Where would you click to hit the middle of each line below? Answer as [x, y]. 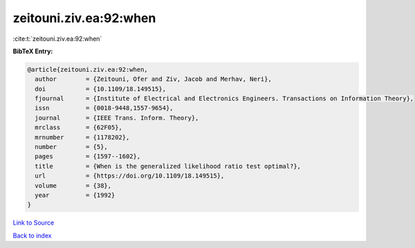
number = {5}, [72, 147]
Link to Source [34, 223]
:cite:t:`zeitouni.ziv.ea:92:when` [57, 39]
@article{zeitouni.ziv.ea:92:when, [87, 69]
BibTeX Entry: [33, 51]
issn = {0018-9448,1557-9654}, [104, 108]
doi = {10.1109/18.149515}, [100, 89]
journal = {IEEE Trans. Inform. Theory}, [117, 118]
